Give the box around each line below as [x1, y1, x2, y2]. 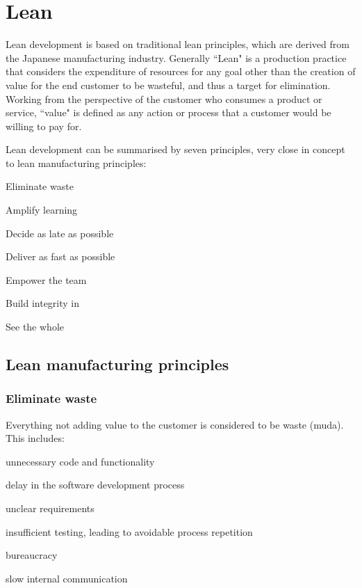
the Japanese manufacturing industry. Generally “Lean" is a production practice [6, 50, 347, 65]
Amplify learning [6, 202, 78, 217]
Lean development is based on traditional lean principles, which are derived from [6, 37, 349, 51]
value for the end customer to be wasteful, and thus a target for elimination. [6, 77, 331, 92]
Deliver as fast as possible [6, 249, 115, 264]
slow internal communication [6, 571, 128, 585]
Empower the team [6, 272, 87, 287]
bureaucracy [6, 548, 58, 562]
